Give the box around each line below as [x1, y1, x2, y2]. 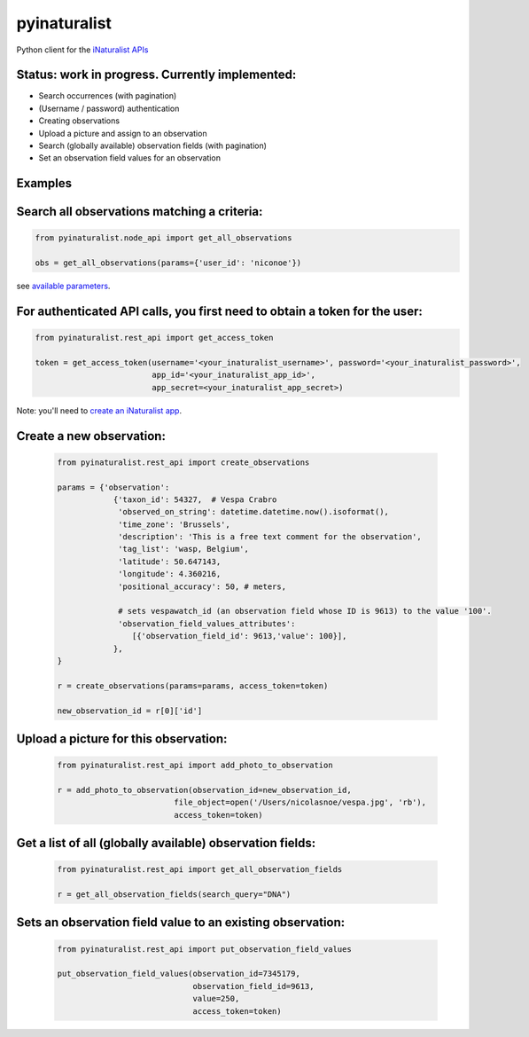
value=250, [192, 994, 240, 1004]
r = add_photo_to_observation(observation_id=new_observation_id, [57, 785, 352, 795]
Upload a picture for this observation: [16, 731, 228, 746]
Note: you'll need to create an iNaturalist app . [16, 405, 182, 416]
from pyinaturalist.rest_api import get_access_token [35, 333, 274, 343]
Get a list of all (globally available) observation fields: [16, 836, 316, 851]
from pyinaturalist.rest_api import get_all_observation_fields [57, 865, 343, 875]
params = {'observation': [57, 482, 170, 492]
